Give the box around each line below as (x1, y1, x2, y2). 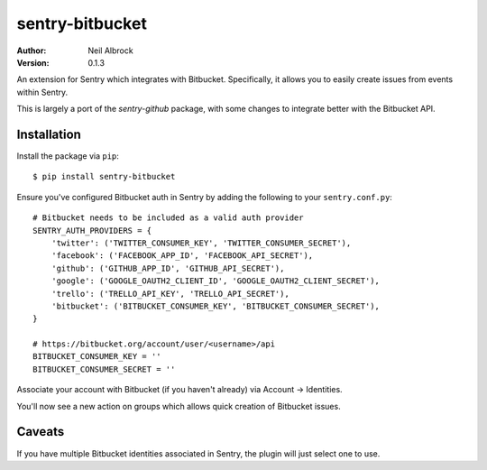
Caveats (16, 424, 65, 439)
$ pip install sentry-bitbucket (32, 171, 176, 182)
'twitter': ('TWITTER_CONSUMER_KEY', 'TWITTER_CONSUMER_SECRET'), (51, 237, 352, 248)
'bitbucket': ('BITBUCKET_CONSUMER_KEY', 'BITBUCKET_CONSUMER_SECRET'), (51, 300, 381, 311)
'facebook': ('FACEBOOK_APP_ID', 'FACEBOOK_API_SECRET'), (51, 251, 314, 261)
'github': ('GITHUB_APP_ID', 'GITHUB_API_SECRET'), (51, 263, 285, 273)
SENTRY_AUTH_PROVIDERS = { (32, 226, 152, 235)
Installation (16, 126, 81, 142)
